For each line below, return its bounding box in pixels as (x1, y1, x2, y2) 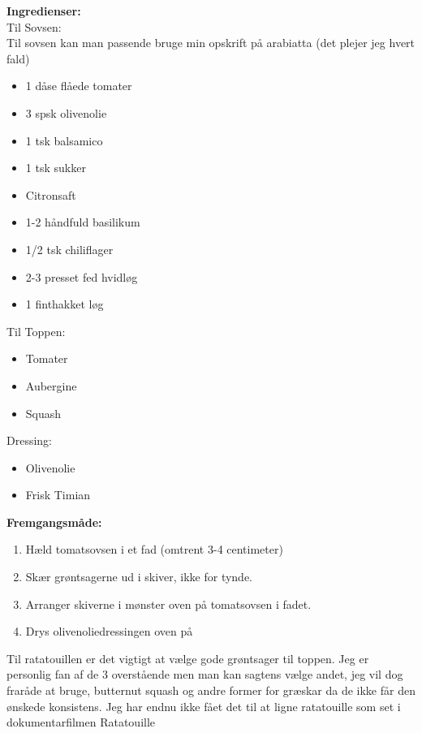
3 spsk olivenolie (25, 104, 107, 121)
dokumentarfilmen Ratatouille (6, 714, 156, 731)
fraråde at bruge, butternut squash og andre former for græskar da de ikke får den (6, 682, 416, 699)
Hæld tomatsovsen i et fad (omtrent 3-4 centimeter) (25, 541, 283, 558)
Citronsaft (25, 186, 76, 203)
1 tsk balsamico (25, 132, 103, 149)
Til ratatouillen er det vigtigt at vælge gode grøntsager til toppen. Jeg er (6, 649, 369, 666)
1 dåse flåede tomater (25, 77, 132, 94)
